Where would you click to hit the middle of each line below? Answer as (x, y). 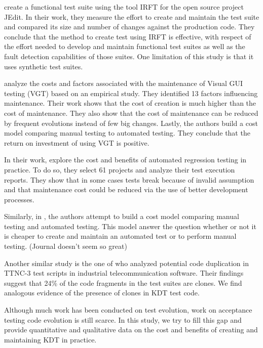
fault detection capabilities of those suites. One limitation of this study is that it (129, 56)
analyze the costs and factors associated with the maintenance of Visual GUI (124, 83)
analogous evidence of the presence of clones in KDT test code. (102, 293)
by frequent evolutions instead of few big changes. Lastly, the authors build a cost (131, 123)
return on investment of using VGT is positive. (77, 142)
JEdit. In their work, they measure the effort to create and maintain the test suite (132, 16)
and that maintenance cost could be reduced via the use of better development (126, 189)
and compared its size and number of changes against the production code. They (129, 27)
